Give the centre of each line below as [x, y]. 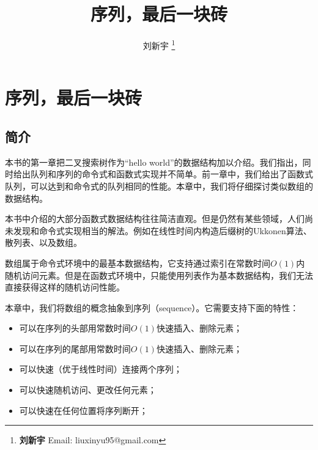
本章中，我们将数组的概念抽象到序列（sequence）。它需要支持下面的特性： [152, 307]
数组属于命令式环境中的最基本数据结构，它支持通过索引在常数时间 [138, 263]
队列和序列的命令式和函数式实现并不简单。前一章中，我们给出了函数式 [172, 174]
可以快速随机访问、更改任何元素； [88, 390]
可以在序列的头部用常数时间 [75, 328]
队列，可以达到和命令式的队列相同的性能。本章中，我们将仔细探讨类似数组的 [159, 186]
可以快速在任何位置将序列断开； [83, 410]
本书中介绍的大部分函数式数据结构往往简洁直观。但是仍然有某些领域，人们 [155, 219]
